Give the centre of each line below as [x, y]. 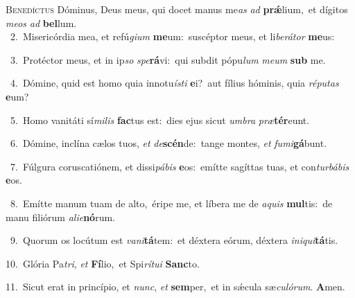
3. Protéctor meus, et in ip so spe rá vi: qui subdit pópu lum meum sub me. [168, 59]
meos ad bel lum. [41, 23]
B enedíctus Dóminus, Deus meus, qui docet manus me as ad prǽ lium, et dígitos [177, 9]
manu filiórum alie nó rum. [60, 217]
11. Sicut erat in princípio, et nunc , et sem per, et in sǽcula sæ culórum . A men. [175, 287]
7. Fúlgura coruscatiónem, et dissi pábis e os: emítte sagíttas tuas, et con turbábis [180, 166]
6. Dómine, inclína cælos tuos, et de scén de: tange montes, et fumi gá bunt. [168, 143]
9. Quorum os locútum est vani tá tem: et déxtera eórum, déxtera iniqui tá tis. [174, 240]
